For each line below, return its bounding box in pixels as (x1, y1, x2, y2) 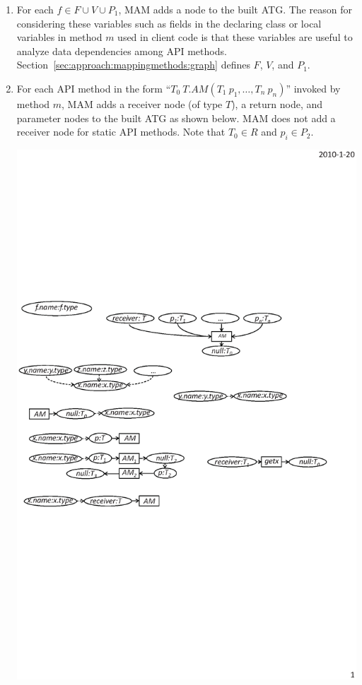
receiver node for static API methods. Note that (16, 124, 226, 139)
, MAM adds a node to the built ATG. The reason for (118, 2, 352, 16)
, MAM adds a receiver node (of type (62, 96, 223, 111)
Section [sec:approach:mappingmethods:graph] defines (16, 57, 250, 72)
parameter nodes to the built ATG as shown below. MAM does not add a (16, 110, 336, 125)
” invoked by (286, 81, 341, 95)
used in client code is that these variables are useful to (117, 30, 353, 44)
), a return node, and (231, 96, 322, 111)
